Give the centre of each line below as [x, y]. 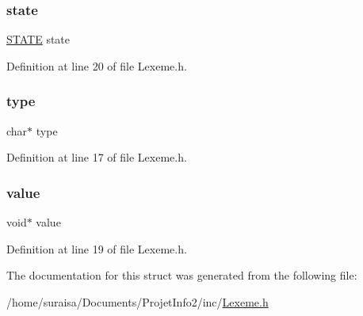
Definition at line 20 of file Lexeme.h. [97, 65]
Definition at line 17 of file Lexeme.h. [97, 157]
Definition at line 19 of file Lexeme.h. [97, 248]
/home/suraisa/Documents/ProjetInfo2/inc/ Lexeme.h [138, 301]
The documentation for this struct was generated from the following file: [182, 275]
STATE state [38, 39]
